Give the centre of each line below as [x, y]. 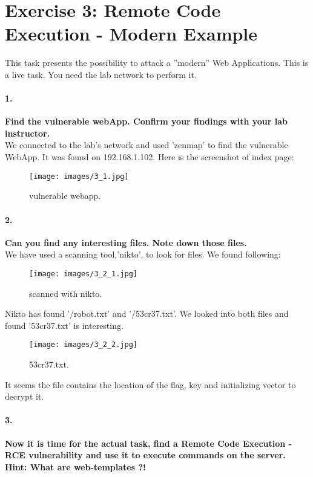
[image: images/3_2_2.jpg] [83, 345]
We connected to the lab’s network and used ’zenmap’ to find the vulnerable [147, 145]
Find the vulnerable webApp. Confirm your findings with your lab [147, 121]
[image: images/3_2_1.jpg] [83, 274]
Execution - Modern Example [131, 34]
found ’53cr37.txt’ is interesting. [64, 325]
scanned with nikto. [66, 293]
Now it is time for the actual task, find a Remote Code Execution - [148, 443]
